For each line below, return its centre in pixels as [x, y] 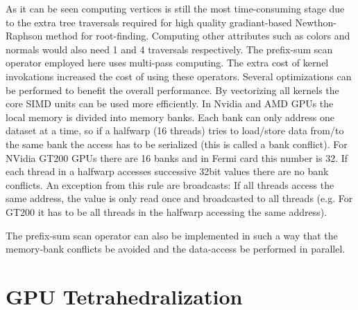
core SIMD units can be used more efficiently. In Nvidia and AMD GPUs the [170, 103]
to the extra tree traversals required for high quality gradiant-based [149, 22]
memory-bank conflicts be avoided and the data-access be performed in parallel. [176, 249]
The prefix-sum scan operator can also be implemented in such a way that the [172, 235]
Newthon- [316, 22]
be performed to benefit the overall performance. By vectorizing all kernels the [172, 90]
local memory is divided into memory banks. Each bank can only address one [170, 117]
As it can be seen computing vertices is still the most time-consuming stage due [175, 8]
